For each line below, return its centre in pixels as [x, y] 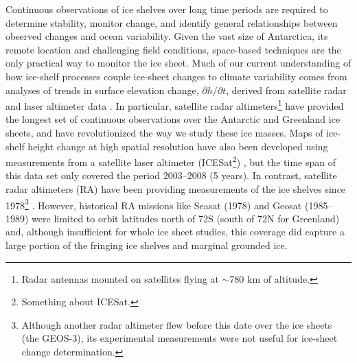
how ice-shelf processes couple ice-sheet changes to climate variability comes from [176, 76]
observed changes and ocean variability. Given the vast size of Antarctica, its [167, 36]
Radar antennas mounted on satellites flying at [120, 278]
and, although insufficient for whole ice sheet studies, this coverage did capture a [175, 232]
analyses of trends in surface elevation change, [102, 90]
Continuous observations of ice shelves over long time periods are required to [167, 9]
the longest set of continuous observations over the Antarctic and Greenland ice [173, 119]
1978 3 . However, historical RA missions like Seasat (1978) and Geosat [154, 204]
